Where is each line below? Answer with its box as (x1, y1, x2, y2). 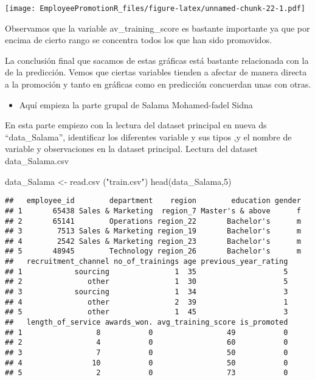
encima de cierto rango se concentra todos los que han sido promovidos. (5, 33, 272, 46)
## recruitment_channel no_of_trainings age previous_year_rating (5, 257, 288, 266)
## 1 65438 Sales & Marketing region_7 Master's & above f (5, 206, 301, 215)
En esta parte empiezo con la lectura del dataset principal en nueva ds (5, 119, 267, 131)
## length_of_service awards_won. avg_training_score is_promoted (5, 318, 288, 327)
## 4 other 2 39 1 (5, 297, 288, 306)
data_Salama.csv (5, 154, 69, 167)
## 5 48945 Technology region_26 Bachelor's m (5, 247, 301, 256)
